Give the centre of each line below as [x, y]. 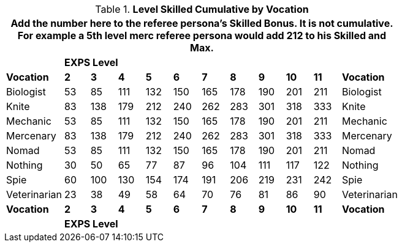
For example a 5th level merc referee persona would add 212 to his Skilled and [202, 35]
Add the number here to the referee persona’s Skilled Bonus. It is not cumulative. [202, 23]
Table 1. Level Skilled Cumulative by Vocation [202, 9]
